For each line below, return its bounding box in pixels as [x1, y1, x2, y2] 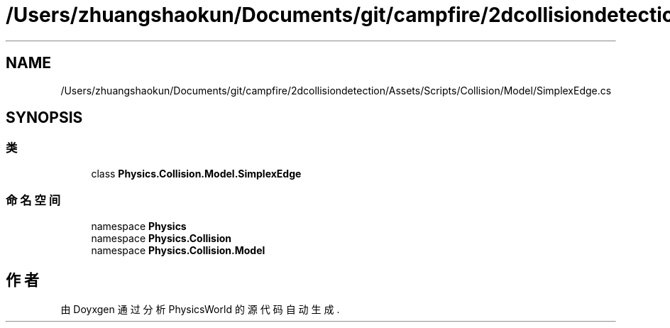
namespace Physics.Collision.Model [91, 244, 265, 256]
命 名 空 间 [6, 193, 61, 208]
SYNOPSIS [6, 109, 83, 127]
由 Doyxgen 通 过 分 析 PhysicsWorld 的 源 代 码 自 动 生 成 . [60, 303, 340, 316]
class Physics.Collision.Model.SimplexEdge [91, 167, 302, 180]
